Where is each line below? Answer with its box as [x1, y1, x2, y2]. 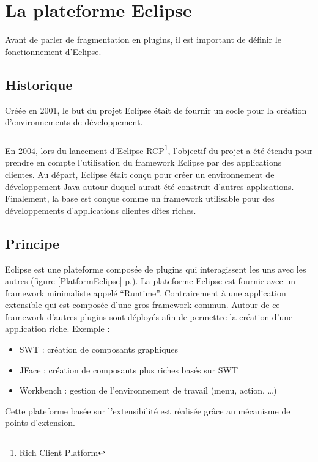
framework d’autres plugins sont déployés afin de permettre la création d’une [5, 310, 293, 323]
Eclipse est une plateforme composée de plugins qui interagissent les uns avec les [5, 262, 306, 275]
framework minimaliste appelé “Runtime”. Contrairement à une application [5, 286, 286, 299]
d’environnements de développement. [5, 116, 143, 128]
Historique [5, 75, 73, 94]
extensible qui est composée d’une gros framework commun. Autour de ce [5, 298, 280, 311]
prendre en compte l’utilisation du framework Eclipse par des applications [5, 156, 282, 169]
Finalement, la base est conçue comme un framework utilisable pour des [5, 192, 275, 205]
